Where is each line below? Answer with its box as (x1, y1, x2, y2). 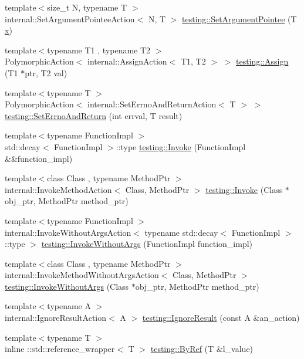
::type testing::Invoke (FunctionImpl (116, 140, 246, 153)
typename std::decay (144, 226, 218, 238)
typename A (47, 300, 91, 312)
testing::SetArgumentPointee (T (182, 12, 297, 25)
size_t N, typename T (47, 1, 127, 13)
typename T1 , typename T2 (47, 43, 151, 56)
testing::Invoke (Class (205, 183, 283, 195)
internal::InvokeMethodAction (5, 183, 112, 195)
